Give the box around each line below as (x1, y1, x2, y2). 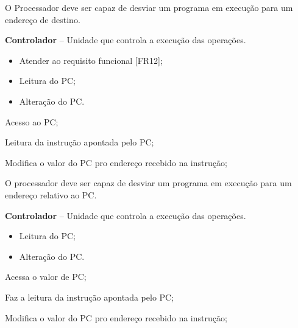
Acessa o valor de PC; (5, 270, 87, 283)
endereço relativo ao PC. (5, 188, 97, 201)
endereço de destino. (5, 13, 80, 26)
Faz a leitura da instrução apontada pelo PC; (5, 290, 174, 303)
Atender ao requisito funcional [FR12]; (19, 54, 163, 66)
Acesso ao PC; (5, 115, 59, 128)
